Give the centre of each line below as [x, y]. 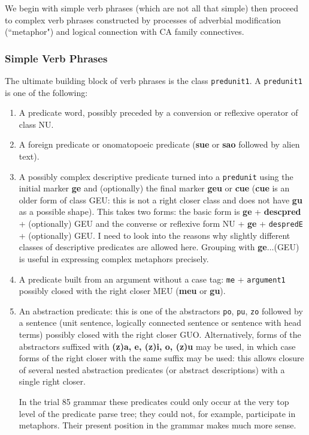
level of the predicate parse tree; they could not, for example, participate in [157, 413]
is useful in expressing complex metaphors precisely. [114, 258]
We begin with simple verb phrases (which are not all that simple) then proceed [152, 8]
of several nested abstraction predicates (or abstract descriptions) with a [152, 369]
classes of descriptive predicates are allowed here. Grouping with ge [143, 247]
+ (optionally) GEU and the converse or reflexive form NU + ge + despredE [161, 223]
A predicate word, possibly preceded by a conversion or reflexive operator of [158, 112]
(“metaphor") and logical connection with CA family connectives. [125, 31]
